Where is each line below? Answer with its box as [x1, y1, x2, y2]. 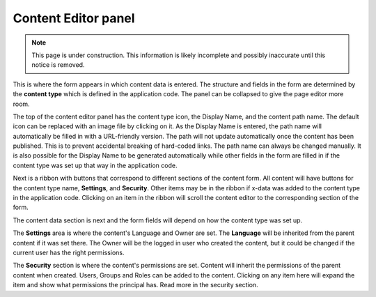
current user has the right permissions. [13, 248, 125, 257]
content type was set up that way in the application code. [13, 161, 178, 169]
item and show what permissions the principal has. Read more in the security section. [13, 281, 258, 289]
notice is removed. [31, 61, 85, 69]
